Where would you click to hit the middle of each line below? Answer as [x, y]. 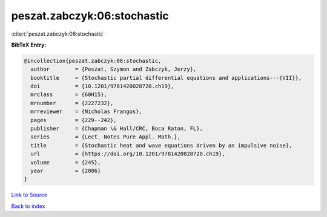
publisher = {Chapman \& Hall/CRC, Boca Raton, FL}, [117, 129]
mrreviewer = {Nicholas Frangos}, [86, 112]
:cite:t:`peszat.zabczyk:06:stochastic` [58, 34]
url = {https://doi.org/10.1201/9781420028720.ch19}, [128, 154]
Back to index [28, 206]
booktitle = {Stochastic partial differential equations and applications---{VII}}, [166, 78]
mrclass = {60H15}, [69, 95]
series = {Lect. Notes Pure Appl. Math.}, [106, 137]
